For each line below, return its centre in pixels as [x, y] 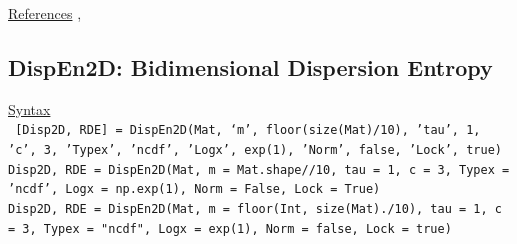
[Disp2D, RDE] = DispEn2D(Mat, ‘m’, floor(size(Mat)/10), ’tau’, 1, [248, 130]
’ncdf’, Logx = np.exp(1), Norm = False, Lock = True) [194, 189]
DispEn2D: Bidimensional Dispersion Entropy [250, 66]
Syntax [29, 108]
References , [45, 13]
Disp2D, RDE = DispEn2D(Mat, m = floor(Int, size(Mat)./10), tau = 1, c [255, 209]
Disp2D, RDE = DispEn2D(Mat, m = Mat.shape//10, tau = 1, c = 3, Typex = [259, 169]
